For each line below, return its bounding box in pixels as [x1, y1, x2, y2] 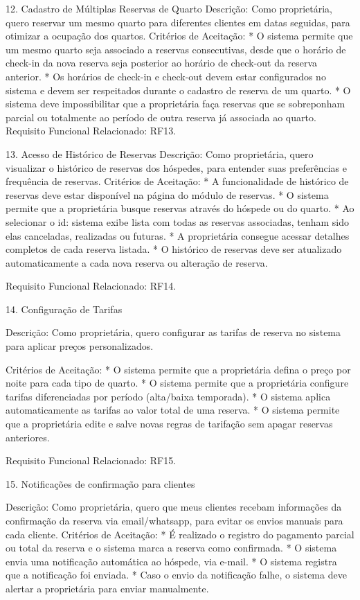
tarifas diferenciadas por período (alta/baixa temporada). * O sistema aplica [6, 389, 331, 403]
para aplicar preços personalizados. [6, 339, 154, 353]
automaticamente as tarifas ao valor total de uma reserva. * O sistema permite [6, 403, 340, 417]
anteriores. [6, 430, 50, 444]
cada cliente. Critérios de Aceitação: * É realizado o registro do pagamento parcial [6, 527, 354, 541]
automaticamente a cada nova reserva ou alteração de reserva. [6, 255, 268, 270]
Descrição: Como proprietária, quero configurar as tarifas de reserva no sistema [6, 325, 341, 339]
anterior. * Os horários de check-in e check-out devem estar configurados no [6, 69, 326, 83]
